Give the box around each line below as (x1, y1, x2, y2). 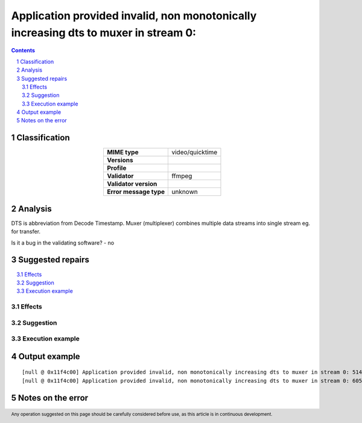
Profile (106, 164, 127, 172)
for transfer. (11, 228, 41, 235)
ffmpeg (171, 172, 192, 180)
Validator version (106, 180, 157, 188)
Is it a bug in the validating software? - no (11, 239, 115, 246)
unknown (171, 187, 198, 196)
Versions (106, 156, 133, 164)
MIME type (106, 148, 139, 157)
